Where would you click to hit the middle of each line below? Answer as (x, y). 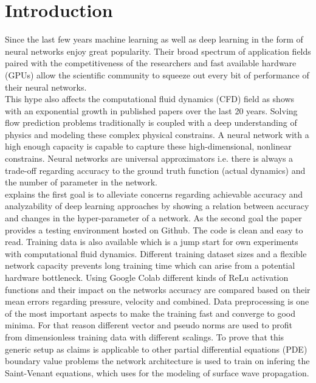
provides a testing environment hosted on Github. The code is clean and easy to (154, 229)
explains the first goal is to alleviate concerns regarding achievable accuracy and (154, 194)
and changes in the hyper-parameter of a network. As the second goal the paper (153, 218)
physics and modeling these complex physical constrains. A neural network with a (157, 134)
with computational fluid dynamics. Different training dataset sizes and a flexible (156, 253)
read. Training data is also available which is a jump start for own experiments (152, 242)
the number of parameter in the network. (81, 182)
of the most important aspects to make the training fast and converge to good (150, 313)
